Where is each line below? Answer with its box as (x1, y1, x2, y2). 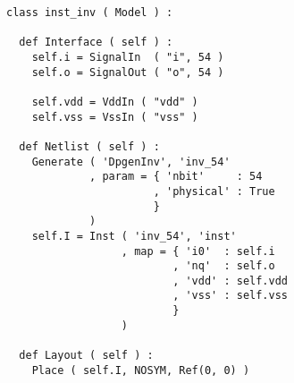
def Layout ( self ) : (19, 349, 154, 362)
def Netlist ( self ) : (19, 140, 160, 153)
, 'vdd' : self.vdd (172, 274, 288, 287)
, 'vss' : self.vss (172, 289, 288, 302)
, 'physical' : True (153, 184, 275, 198)
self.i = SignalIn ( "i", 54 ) (31, 50, 224, 64)
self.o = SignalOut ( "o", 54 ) (31, 65, 224, 79)
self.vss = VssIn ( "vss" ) (31, 110, 198, 123)
